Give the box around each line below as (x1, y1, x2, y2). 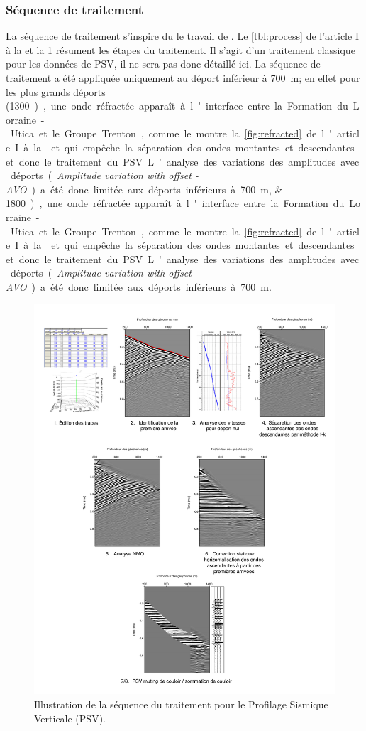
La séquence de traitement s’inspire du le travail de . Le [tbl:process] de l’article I (6, 28, 359, 43)
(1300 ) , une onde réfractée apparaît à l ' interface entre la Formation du (6, 98, 348, 113)
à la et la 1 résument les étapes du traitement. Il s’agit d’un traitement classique (6, 42, 355, 57)
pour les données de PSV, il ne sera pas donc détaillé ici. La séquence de (6, 56, 321, 71)
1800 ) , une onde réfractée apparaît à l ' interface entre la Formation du (6, 196, 345, 210)
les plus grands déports (6, 84, 106, 99)
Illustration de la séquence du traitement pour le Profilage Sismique (34, 696, 328, 711)
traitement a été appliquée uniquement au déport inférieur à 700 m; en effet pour (6, 70, 360, 85)
